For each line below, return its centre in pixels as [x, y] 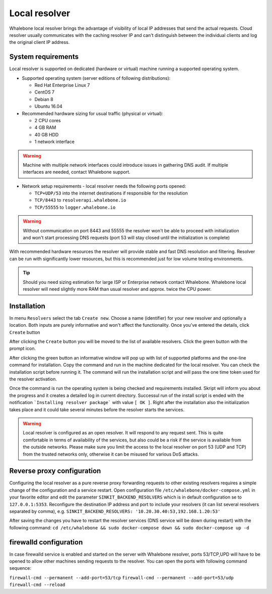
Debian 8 [44, 99]
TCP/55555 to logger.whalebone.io [75, 207]
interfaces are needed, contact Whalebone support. [77, 172]
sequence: [20, 568]
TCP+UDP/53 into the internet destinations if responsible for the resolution [111, 193]
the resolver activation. [33, 379]
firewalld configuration [46, 542]
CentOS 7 [45, 92]
